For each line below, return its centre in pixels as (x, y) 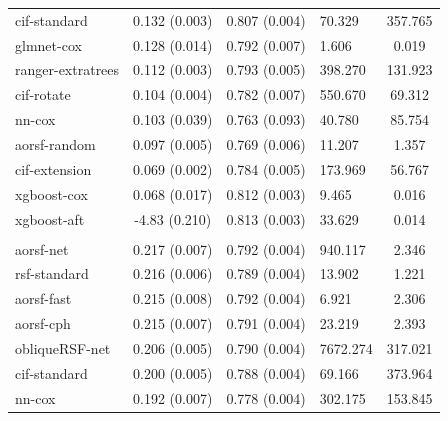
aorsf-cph (43, 323)
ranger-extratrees (67, 69)
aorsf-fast (43, 298)
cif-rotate (43, 94)
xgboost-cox (51, 193)
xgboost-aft (50, 218)
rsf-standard (52, 273)
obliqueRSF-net (63, 347)
